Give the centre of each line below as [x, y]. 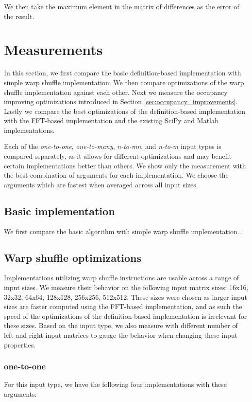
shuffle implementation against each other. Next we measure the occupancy [116, 92]
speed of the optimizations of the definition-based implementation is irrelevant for [126, 316]
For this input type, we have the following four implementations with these [116, 384]
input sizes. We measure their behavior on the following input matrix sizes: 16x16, [126, 287]
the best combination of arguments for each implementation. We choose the [116, 175]
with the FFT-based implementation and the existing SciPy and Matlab [111, 120]
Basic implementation [59, 210]
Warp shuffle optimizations [73, 257]
